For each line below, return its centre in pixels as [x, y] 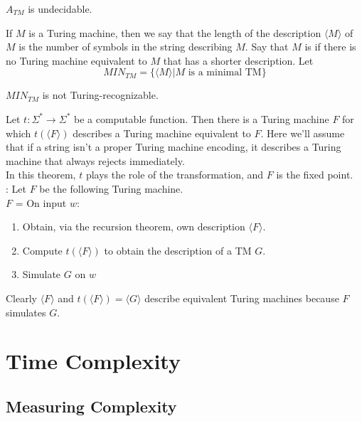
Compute [42, 250]
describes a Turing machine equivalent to [162, 133]
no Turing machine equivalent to [76, 60]
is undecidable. [60, 9]
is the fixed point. [315, 175]
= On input [41, 202]
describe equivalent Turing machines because [242, 298]
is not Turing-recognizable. [100, 95]
